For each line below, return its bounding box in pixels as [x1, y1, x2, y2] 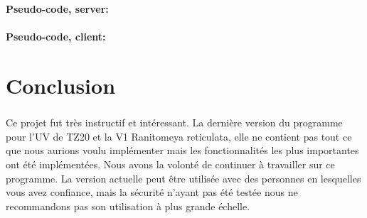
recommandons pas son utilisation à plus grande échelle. [6, 198, 250, 213]
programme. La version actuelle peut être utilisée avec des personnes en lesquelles [6, 170, 361, 185]
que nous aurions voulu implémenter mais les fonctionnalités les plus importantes [6, 143, 359, 158]
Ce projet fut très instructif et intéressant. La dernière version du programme [6, 115, 343, 130]
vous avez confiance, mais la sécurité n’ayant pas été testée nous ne [6, 185, 298, 200]
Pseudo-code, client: [6, 28, 106, 43]
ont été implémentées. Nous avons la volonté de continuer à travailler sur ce [6, 156, 335, 171]
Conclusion [6, 70, 116, 99]
